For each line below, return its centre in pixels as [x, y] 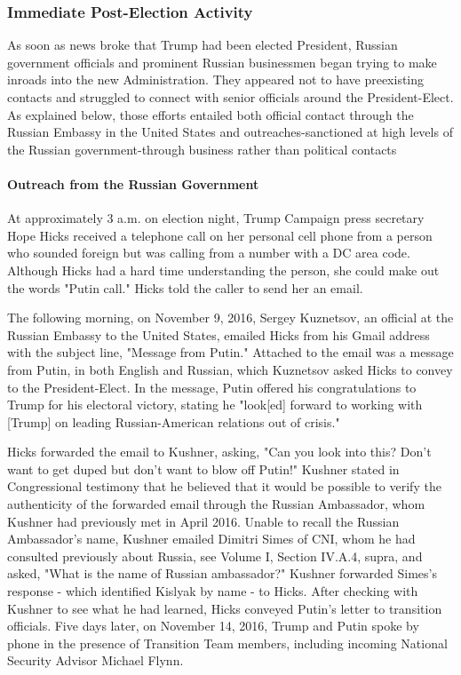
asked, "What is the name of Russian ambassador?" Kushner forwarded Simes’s [222, 573]
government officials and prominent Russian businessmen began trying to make [222, 62]
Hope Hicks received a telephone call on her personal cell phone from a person [220, 235]
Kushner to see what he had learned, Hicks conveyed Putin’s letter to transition [225, 608]
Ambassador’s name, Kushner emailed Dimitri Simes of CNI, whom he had [211, 539]
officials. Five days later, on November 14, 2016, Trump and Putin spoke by [213, 626]
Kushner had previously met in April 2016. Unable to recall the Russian [203, 521]
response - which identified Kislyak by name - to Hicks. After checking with [213, 591]
